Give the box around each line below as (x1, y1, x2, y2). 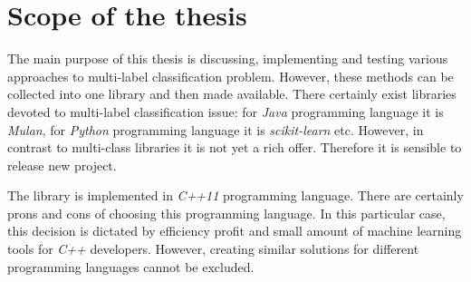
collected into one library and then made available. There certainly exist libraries (7, 84, 457, 103)
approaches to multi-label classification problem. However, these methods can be (7, 66, 454, 85)
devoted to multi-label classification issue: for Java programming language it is (7, 102, 444, 121)
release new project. (7, 155, 117, 174)
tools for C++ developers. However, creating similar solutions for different (7, 239, 419, 258)
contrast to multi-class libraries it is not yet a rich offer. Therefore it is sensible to (7, 138, 462, 157)
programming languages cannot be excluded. (7, 257, 255, 276)
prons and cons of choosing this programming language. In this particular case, (7, 203, 446, 222)
